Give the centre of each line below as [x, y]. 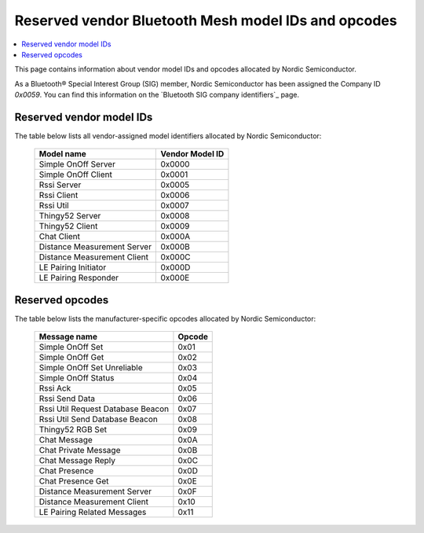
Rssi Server [60, 185]
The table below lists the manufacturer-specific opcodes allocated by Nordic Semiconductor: [165, 318]
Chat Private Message [80, 450]
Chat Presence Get [74, 481]
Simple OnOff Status [77, 378]
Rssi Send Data [67, 399]
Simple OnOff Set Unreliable [91, 368]
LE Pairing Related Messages [93, 513]
